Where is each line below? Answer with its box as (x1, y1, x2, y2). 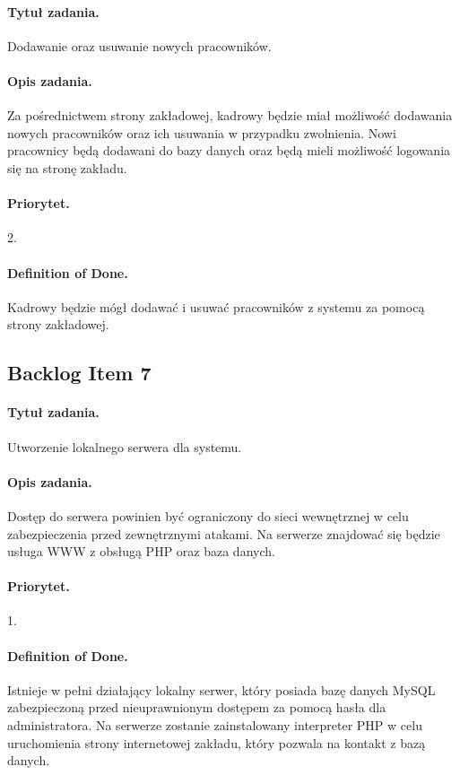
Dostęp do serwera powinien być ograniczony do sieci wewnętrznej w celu (7, 506, 409, 525)
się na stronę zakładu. (7, 158, 127, 177)
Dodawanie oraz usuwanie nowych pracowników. (7, 36, 272, 55)
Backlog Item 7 (7, 359, 152, 387)
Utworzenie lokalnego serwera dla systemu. (7, 437, 242, 456)
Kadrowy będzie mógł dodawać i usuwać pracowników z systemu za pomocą (7, 297, 425, 316)
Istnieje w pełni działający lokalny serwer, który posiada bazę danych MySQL (7, 680, 436, 699)
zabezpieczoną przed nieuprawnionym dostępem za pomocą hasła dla (7, 698, 386, 717)
